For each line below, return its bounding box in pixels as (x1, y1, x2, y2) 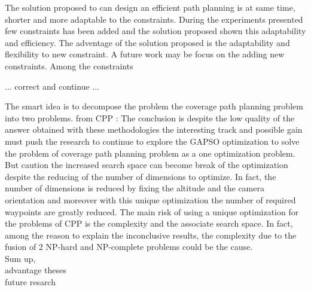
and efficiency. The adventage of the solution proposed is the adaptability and (5, 36, 290, 48)
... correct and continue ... (5, 80, 99, 92)
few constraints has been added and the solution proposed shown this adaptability (5, 25, 306, 37)
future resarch (5, 276, 56, 288)
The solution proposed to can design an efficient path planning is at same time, (5, 1, 295, 13)
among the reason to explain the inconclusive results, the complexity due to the (5, 228, 297, 241)
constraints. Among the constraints (5, 59, 133, 72)
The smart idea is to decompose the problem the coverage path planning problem (5, 100, 303, 112)
